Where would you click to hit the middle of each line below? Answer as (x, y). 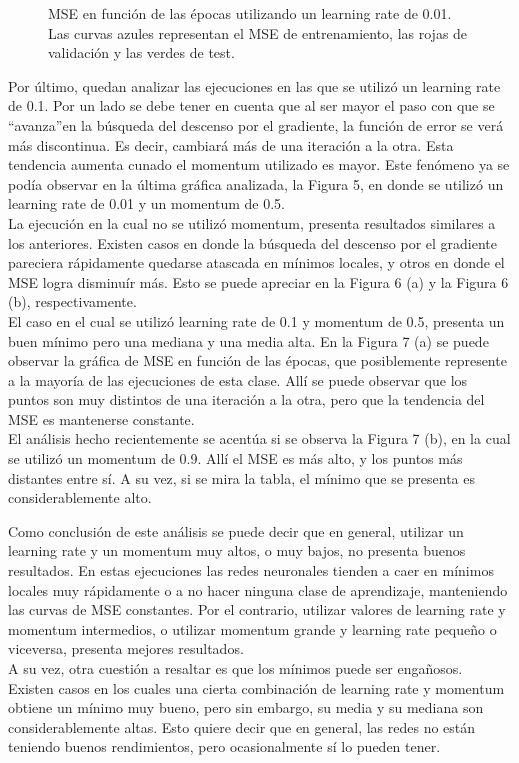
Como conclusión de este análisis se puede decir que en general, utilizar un (236, 530)
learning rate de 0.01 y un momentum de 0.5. (146, 203)
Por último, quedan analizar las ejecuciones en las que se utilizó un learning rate (254, 85)
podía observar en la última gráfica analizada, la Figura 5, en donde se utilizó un (256, 183)
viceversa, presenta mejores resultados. (126, 648)
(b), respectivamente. (72, 301)
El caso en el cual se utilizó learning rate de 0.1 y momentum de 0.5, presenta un (256, 320)
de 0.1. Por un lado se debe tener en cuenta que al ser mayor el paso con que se (251, 105)
